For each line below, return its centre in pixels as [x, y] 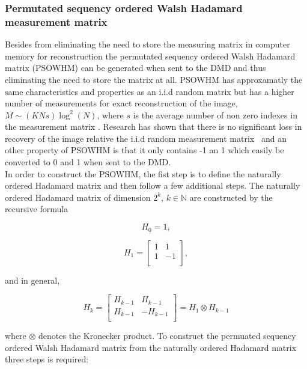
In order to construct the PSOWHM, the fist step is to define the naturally [143, 173]
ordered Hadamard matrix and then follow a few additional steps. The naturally [153, 185]
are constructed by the [231, 197]
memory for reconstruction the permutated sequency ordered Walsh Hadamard [150, 56]
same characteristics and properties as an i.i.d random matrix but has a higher [150, 91]
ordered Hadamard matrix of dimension [78, 197]
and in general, [32, 280]
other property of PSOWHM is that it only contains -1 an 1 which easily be [144, 150]
